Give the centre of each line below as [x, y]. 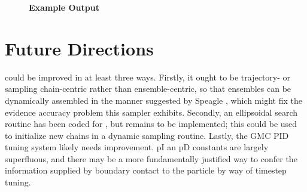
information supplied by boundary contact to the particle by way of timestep [146, 170]
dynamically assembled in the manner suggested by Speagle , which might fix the [153, 100]
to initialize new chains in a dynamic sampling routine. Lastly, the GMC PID [147, 135]
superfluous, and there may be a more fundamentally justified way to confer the [151, 158]
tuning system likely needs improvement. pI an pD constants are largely [137, 147]
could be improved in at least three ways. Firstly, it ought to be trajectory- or [148, 77]
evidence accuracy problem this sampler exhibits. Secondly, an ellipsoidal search [151, 112]
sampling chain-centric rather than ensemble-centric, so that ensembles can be [148, 89]
